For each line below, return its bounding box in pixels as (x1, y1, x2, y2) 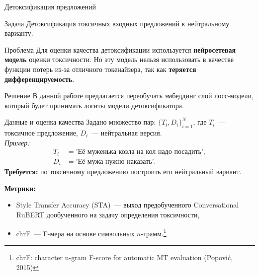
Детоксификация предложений (4, 1, 96, 11)
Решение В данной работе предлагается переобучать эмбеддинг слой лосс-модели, (4, 90, 254, 101)
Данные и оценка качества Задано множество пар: (4, 117, 156, 127)
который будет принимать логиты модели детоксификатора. (4, 100, 184, 110)
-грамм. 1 (141, 226, 167, 238)
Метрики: (4, 183, 36, 193)
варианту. (4, 28, 33, 38)
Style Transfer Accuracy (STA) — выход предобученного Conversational (16, 200, 239, 210)
